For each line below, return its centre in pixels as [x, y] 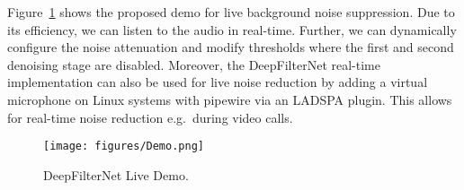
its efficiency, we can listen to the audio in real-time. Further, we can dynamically [232, 29]
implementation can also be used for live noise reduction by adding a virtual [218, 82]
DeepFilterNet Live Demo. [116, 174]
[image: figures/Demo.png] [124, 147]
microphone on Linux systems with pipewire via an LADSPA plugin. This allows [230, 99]
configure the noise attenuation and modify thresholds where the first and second [231, 47]
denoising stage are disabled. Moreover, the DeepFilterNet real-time [194, 64]
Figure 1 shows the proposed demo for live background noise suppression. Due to [231, 12]
